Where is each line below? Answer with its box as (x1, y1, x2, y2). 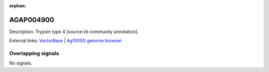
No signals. (9, 60, 32, 66)
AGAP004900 (9, 15, 54, 24)
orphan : (9, 3, 26, 8)
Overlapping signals (9, 50, 59, 57)
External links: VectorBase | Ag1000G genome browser (9, 37, 122, 44)
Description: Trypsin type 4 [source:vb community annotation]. (9, 29, 139, 35)
